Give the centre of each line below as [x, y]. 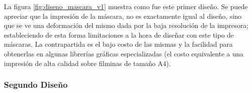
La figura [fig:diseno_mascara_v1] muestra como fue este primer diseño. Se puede [126, 6]
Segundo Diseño [36, 85]
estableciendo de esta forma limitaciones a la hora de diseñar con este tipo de [119, 34]
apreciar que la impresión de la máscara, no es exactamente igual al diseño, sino [123, 16]
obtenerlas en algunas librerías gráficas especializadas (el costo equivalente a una [124, 53]
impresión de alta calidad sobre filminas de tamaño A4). [87, 63]
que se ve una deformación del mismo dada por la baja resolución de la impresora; [126, 25]
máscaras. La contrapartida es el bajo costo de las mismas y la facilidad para [118, 44]
